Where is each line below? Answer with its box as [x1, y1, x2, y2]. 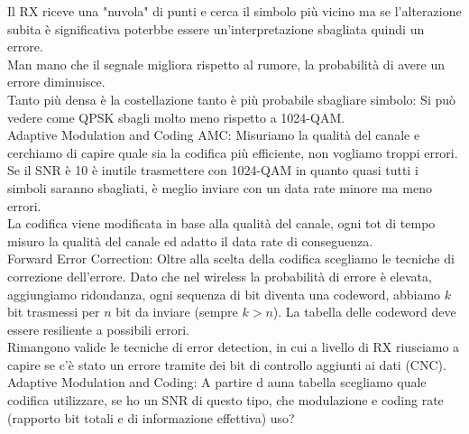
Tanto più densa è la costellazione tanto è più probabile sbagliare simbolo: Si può [7, 89, 456, 108]
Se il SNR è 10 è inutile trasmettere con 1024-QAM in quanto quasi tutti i [7, 161, 418, 180]
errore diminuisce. [7, 72, 106, 91]
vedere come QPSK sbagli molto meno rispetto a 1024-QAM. [7, 107, 345, 126]
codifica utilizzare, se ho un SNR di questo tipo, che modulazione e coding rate [7, 391, 444, 410]
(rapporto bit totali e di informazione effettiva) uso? [7, 408, 295, 427]
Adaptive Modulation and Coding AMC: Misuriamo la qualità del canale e [7, 125, 420, 144]
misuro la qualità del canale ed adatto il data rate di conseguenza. [7, 231, 373, 250]
